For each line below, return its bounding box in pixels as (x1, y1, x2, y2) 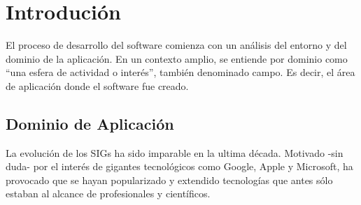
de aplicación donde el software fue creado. (6, 78, 189, 93)
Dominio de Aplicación (6, 112, 174, 134)
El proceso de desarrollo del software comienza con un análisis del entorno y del (6, 38, 347, 52)
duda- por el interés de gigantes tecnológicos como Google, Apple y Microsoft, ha (6, 159, 353, 174)
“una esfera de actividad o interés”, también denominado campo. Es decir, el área (6, 65, 355, 79)
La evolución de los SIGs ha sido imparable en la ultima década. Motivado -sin (6, 145, 344, 160)
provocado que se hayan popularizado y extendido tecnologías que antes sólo (6, 172, 333, 187)
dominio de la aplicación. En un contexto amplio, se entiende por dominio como (6, 51, 348, 66)
